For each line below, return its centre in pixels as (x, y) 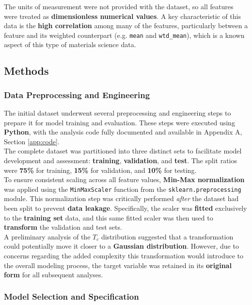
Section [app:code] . (32, 141)
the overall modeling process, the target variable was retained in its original (118, 265)
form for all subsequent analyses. (54, 275)
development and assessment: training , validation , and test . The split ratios (120, 160)
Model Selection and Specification (71, 296)
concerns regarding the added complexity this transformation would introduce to (124, 255)
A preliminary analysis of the (47, 236)
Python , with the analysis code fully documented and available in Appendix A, (123, 132)
